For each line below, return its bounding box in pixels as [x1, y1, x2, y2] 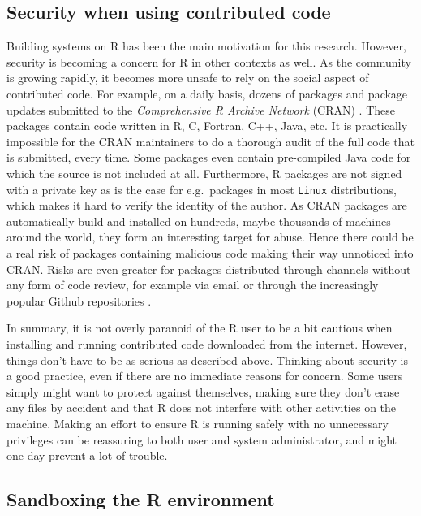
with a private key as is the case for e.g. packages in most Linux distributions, [6, 180, 397, 197]
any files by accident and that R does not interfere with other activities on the [6, 399, 397, 416]
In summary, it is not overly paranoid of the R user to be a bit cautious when [6, 319, 393, 336]
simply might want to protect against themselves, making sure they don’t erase [6, 383, 400, 400]
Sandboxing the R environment [6, 487, 275, 512]
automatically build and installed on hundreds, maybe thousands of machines [6, 212, 391, 229]
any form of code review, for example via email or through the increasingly [6, 276, 379, 293]
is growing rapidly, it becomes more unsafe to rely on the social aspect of [6, 69, 369, 86]
